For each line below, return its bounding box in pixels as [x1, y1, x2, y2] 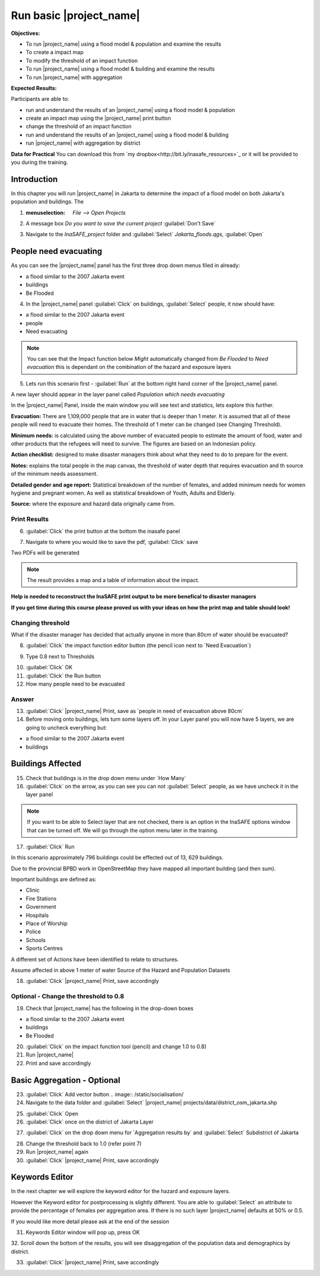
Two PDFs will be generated [11, 549, 80, 556]
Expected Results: [11, 84, 57, 91]
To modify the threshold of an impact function [25, 57, 138, 64]
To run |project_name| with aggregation [25, 74, 123, 81]
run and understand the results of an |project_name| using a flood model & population [25, 106, 235, 113]
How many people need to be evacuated [25, 680, 125, 688]
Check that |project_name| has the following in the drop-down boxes [25, 1004, 194, 1011]
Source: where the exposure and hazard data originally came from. [11, 500, 175, 507]
